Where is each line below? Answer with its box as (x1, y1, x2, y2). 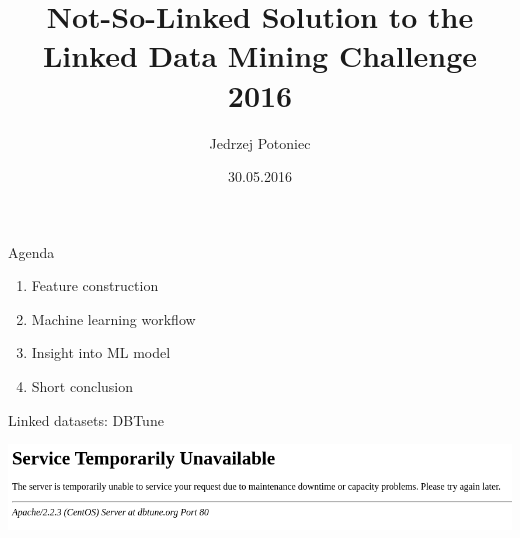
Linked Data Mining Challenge (42, 35, 478, 76)
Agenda (8, 241, 55, 262)
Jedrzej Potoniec (209, 132, 311, 153)
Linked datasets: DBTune (8, 409, 164, 430)
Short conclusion (31, 376, 134, 397)
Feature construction (31, 275, 159, 296)
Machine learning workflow (31, 308, 196, 329)
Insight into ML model (31, 342, 171, 363)
